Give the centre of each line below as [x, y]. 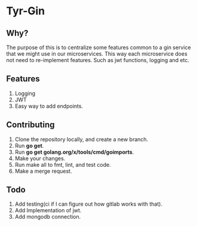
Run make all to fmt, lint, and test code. [63, 164]
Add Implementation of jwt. [48, 210]
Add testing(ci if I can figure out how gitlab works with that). [89, 204]
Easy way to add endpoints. [49, 106]
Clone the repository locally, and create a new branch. [81, 139]
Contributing [30, 125]
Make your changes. [40, 158]
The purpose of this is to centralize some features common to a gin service [98, 47]
